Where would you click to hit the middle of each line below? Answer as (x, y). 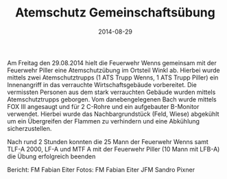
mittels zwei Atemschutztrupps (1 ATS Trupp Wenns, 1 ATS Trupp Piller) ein (113, 77)
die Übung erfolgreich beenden (51, 156)
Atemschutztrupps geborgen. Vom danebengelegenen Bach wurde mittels (112, 99)
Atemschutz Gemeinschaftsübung (115, 13)
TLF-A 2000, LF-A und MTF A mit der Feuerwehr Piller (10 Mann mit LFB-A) (113, 149)
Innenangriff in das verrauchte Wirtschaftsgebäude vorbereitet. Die (102, 84)
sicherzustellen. (29, 128)
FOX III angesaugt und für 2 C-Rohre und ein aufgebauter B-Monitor (103, 106)
